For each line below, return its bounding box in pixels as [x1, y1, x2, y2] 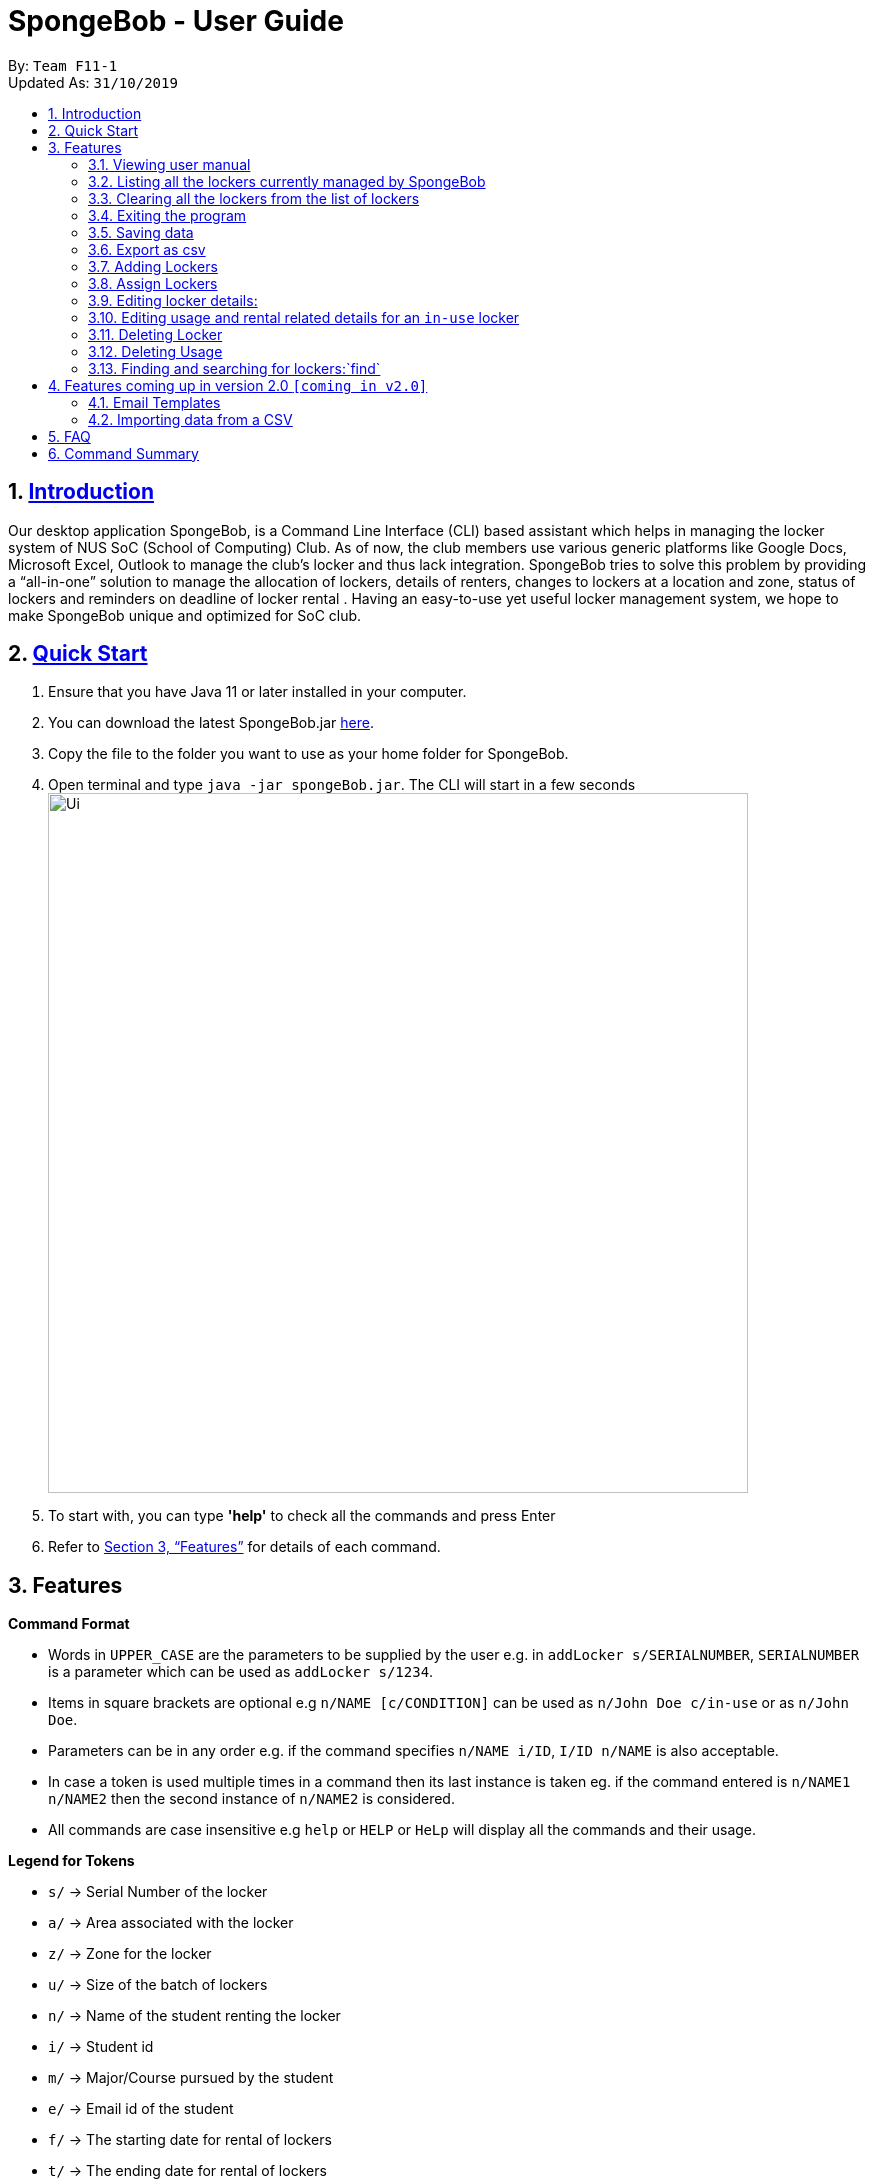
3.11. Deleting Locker [88, 325, 223, 343]
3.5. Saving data [88, 223, 194, 241]
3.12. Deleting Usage [88, 342, 223, 360]
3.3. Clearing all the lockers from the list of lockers [88, 189, 420, 207]
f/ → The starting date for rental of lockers [48, 2131, 332, 2149]
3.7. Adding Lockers [88, 257, 218, 275]
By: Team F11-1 [8, 56, 118, 74]
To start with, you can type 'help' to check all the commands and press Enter [48, 1507, 556, 1525]
